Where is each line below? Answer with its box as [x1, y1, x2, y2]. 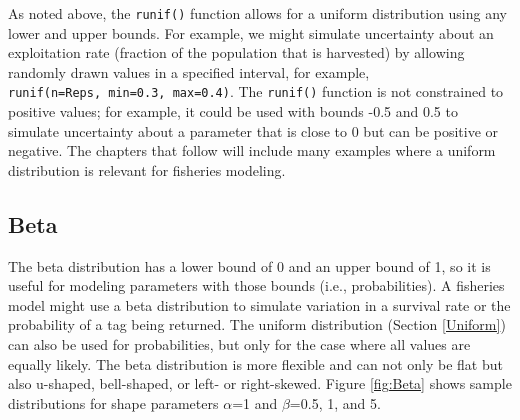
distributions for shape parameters [8, 392, 219, 413]
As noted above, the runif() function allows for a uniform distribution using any [8, 3, 507, 23]
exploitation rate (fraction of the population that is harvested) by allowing [8, 42, 465, 63]
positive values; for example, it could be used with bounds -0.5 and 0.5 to [8, 101, 458, 122]
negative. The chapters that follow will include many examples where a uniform [8, 140, 496, 161]
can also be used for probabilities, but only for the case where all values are [8, 334, 471, 355]
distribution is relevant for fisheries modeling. [8, 159, 286, 180]
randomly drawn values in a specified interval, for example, [8, 61, 370, 82]
